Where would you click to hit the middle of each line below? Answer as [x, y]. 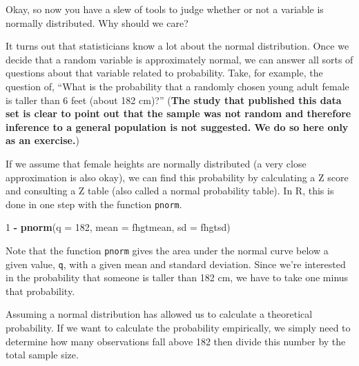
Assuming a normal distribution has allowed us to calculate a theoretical [159, 314]
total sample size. [42, 355]
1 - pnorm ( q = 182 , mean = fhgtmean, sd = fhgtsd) [118, 227]
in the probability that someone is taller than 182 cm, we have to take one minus [177, 277]
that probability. [40, 291]
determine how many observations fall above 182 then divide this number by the [176, 341]
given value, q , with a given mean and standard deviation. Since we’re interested [176, 264]
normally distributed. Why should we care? [97, 22]
